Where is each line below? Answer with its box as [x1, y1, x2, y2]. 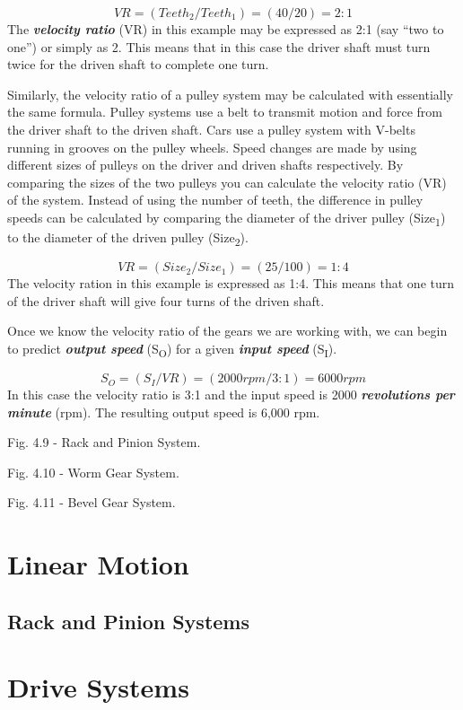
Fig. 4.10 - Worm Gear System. [7, 462, 179, 481]
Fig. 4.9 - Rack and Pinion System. [7, 433, 201, 451]
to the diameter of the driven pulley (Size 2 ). [7, 228, 249, 249]
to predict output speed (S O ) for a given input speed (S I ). [7, 338, 337, 360]
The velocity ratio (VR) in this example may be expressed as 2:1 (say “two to [7, 20, 444, 38]
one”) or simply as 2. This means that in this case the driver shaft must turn [7, 37, 431, 56]
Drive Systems [7, 669, 189, 706]
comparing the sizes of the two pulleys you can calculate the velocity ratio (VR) [7, 172, 447, 191]
